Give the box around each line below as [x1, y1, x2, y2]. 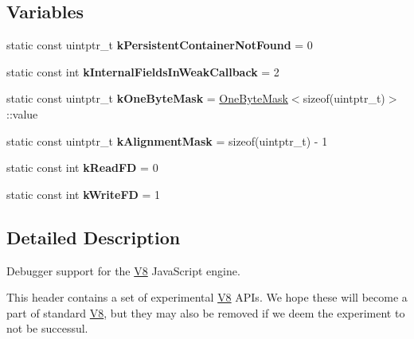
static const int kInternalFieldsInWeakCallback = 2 [6, 63, 279, 80]
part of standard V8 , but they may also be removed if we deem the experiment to [6, 304, 405, 321]
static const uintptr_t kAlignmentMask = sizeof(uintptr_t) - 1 [6, 132, 328, 149]
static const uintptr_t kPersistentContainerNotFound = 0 [6, 37, 313, 53]
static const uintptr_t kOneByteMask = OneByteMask [6, 90, 288, 107]
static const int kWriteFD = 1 [6, 185, 161, 202]
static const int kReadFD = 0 [6, 159, 158, 176]
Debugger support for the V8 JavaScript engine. [6, 262, 240, 279]
